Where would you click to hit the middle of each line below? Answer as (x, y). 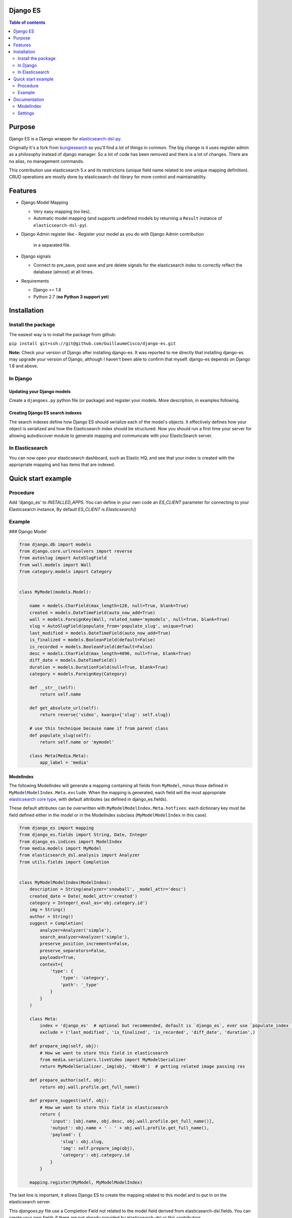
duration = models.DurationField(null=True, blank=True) (99, 667)
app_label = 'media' (64, 763)
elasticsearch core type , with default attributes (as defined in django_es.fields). (88, 799)
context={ (51, 964)
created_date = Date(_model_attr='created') (83, 896)
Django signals (36, 256)
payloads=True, (58, 958)
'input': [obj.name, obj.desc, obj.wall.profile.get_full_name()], (132, 1121)
